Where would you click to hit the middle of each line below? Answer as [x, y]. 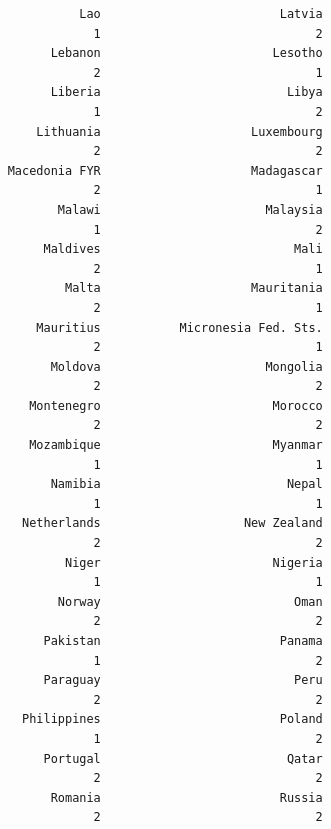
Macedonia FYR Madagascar [165, 170]
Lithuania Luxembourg [179, 131]
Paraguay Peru [183, 680]
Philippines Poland [172, 719]
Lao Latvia [201, 14]
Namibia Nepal [186, 484]
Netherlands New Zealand [172, 523]
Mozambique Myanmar [176, 445]
